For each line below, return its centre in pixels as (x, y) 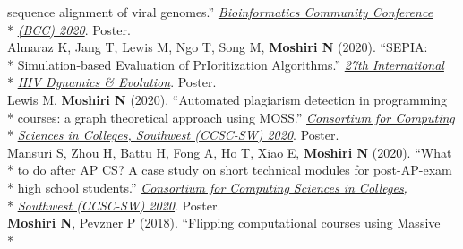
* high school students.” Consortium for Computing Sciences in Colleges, (207, 187)
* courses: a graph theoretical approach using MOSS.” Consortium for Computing (231, 117)
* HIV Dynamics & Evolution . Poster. (112, 82)
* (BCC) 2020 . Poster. (69, 29)
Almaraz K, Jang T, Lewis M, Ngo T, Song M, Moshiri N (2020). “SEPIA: (218, 47)
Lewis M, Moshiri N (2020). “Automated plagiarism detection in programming (227, 99)
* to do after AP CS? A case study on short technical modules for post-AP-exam (230, 170)
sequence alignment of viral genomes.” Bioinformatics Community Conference (220, 12)
